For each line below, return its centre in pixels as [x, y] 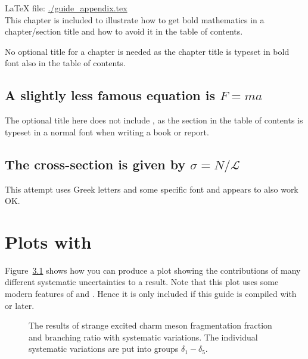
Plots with [48, 241]
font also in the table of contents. [65, 63]
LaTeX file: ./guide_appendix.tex [66, 8]
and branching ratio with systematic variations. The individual [143, 337]
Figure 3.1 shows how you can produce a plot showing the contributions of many [153, 270]
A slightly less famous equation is [110, 95]
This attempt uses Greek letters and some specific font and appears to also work [152, 189]
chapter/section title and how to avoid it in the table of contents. [124, 31]
